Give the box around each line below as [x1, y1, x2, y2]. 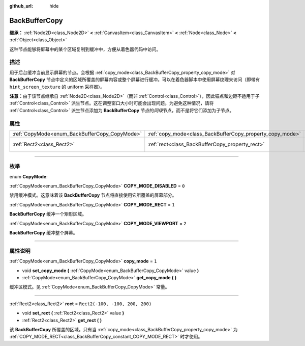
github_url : [9, 3, 33, 9]
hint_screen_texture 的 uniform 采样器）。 [9, 84, 105, 90]
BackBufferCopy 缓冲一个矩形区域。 [9, 211, 86, 217]
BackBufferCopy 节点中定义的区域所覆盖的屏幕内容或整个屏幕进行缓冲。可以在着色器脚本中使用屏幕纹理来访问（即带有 [9, 76, 260, 83]
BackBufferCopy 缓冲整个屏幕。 [9, 230, 78, 236]
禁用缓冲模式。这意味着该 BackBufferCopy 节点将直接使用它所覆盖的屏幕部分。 [9, 192, 177, 198]
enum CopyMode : [9, 173, 48, 179]
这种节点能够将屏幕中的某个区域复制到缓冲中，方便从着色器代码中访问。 [9, 46, 161, 52]
